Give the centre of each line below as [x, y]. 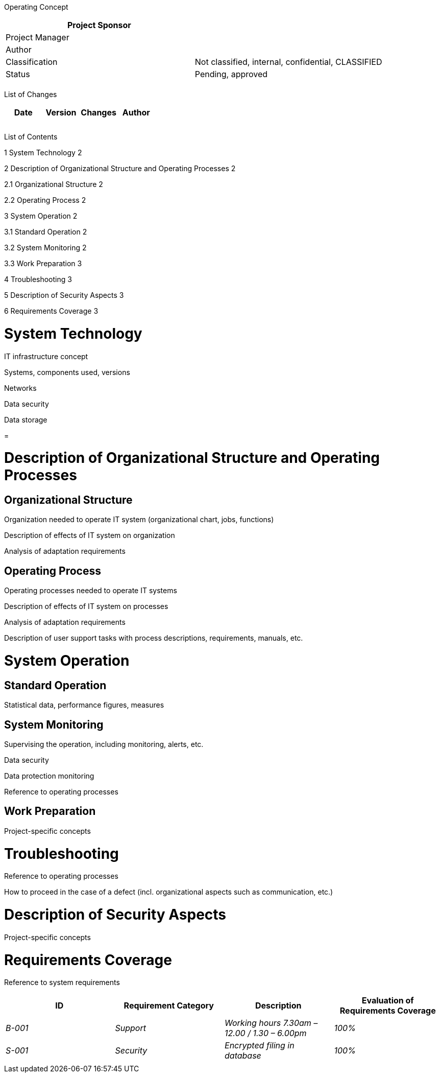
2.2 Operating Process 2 [45, 200]
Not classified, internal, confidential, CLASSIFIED [288, 62]
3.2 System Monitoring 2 [45, 248]
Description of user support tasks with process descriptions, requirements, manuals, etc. [154, 638]
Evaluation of [388, 1001]
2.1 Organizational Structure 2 [54, 184]
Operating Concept [36, 7]
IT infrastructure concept [46, 356]
